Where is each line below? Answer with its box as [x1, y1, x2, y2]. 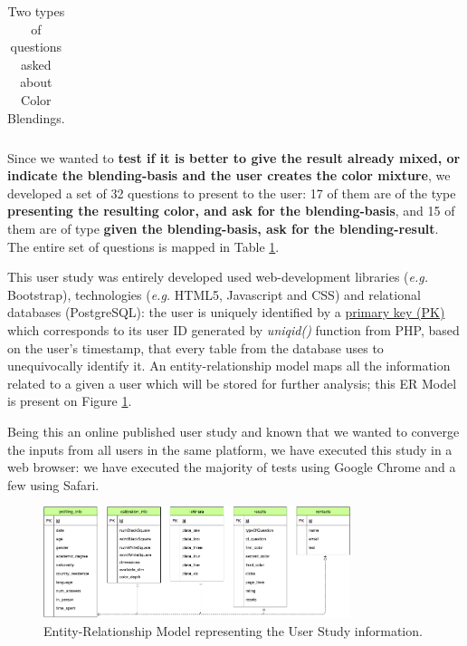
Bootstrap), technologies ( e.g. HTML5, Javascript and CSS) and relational [7, 284, 421, 304]
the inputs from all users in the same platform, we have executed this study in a [7, 439, 453, 458]
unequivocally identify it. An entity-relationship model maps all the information [7, 356, 451, 375]
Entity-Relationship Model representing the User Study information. [43, 622, 423, 641]
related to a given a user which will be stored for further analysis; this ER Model [7, 373, 457, 392]
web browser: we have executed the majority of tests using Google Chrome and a [7, 458, 456, 477]
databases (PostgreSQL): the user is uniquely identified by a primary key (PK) [7, 303, 445, 322]
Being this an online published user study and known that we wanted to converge [7, 421, 460, 440]
